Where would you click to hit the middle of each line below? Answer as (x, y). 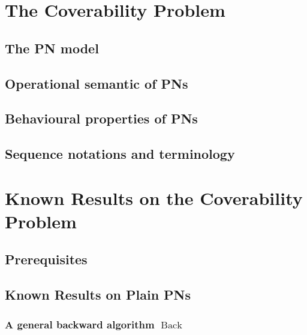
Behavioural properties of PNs (101, 118)
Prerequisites (46, 259)
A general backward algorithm (80, 324)
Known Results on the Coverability (154, 197)
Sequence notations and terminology (120, 154)
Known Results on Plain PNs (98, 295)
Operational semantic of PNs (97, 83)
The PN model (52, 48)
